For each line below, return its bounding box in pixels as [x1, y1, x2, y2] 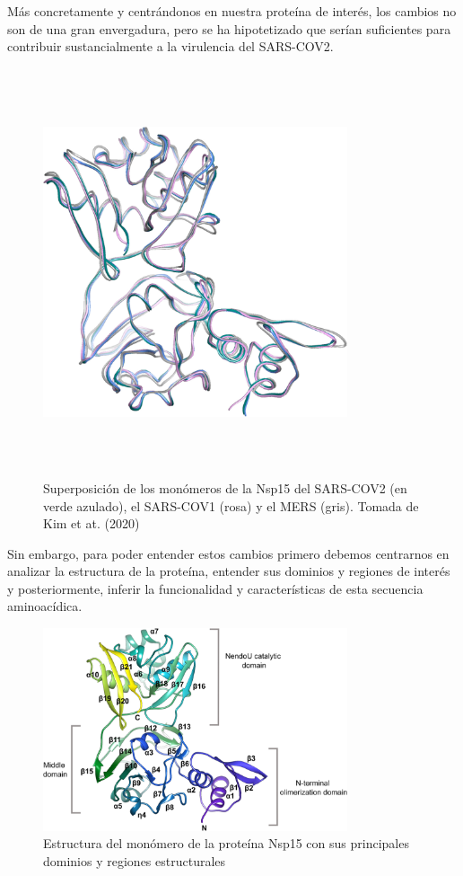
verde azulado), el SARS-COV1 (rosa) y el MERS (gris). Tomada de [43, 496, 419, 515]
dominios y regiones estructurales [43, 851, 226, 870]
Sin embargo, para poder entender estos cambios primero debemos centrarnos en [7, 544, 450, 562]
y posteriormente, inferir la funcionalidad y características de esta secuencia [7, 579, 424, 597]
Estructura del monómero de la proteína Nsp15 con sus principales [43, 834, 409, 853]
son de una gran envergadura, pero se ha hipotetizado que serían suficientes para [7, 19, 451, 38]
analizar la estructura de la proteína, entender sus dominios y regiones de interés [7, 562, 450, 580]
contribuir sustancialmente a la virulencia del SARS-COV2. [7, 37, 334, 56]
